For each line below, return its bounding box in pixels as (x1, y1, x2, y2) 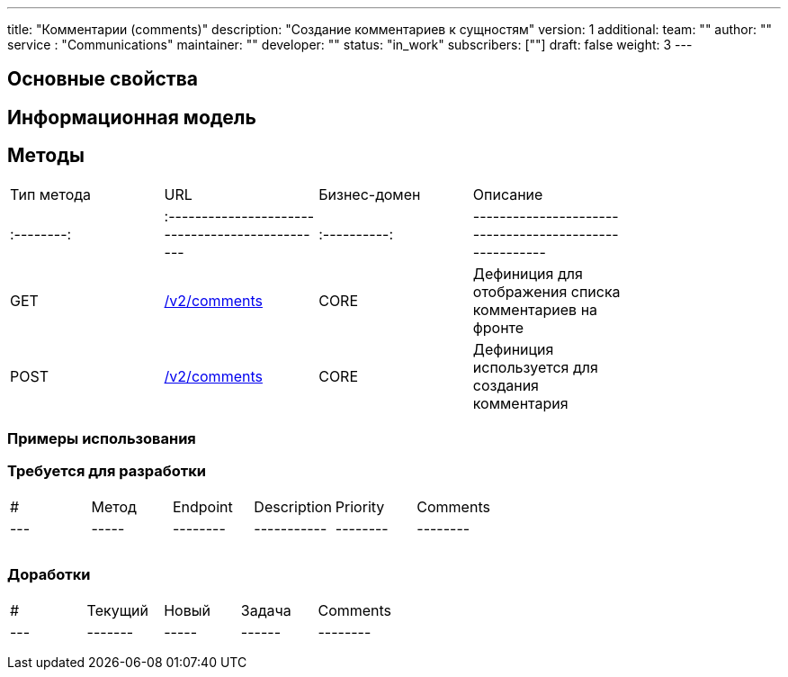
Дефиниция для (472, 264, 583, 283)
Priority (335, 497, 385, 516)
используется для (472, 357, 598, 376)
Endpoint (172, 497, 233, 516)
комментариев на (472, 300, 598, 319)
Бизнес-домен (318, 185, 421, 203)
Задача (240, 600, 291, 619)
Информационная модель (7, 105, 256, 129)
